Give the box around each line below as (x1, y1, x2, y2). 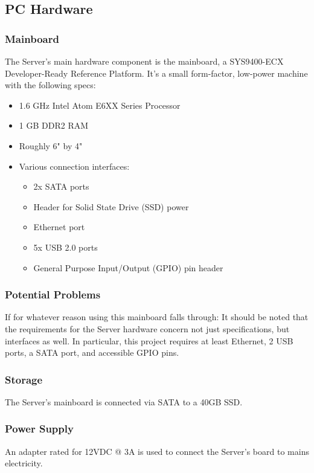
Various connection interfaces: (19, 159, 130, 172)
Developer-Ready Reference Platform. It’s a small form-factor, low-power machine (5, 66, 308, 79)
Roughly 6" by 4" (19, 139, 83, 152)
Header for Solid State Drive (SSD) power (33, 200, 189, 213)
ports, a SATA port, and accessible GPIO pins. (5, 346, 179, 359)
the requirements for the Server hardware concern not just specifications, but (5, 322, 290, 335)
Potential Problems (5, 287, 101, 302)
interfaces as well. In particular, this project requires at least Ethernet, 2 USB (5, 334, 293, 347)
